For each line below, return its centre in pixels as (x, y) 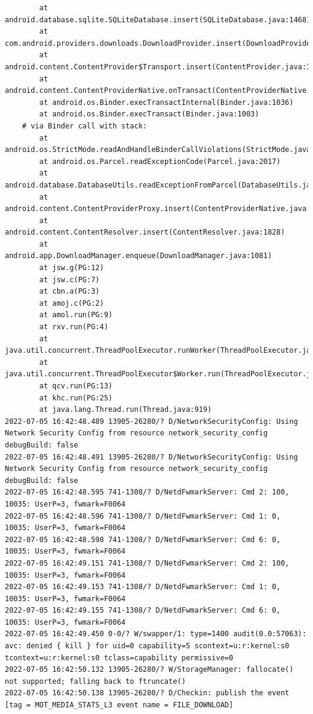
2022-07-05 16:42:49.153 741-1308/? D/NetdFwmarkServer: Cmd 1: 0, (143, 587)
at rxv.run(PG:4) (74, 327)
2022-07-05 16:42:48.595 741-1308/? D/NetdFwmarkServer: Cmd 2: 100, (147, 492)
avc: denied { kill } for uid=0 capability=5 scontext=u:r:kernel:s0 (147, 646)
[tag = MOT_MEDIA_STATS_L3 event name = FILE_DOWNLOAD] (119, 705)
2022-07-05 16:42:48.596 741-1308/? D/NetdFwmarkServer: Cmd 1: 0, (143, 516)
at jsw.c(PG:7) (70, 280)
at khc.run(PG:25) (76, 398)
